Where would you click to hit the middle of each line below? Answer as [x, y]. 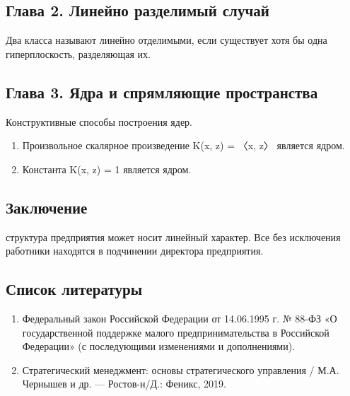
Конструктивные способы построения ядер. [99, 121]
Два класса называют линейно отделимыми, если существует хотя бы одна [167, 40]
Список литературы [74, 289]
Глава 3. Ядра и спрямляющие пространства [162, 92]
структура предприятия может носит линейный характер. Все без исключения [173, 237]
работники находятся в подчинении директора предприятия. [135, 251]
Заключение [47, 207]
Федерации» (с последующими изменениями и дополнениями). [159, 346]
